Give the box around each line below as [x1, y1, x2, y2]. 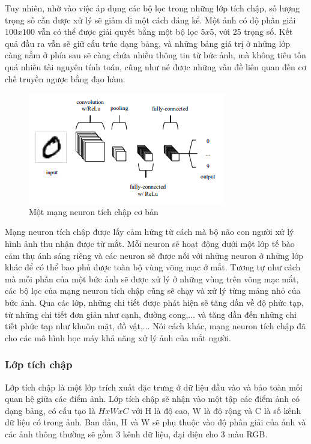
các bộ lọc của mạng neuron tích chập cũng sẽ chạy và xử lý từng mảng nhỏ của [5, 284, 301, 297]
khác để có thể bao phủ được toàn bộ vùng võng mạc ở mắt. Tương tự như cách [5, 261, 301, 273]
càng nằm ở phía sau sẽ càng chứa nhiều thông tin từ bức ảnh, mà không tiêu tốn [5, 49, 306, 61]
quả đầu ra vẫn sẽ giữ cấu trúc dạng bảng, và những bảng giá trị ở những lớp [5, 37, 291, 49]
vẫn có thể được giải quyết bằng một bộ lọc [37, 25, 198, 38]
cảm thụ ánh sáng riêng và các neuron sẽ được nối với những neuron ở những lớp [5, 249, 303, 261]
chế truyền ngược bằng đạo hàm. [5, 72, 125, 85]
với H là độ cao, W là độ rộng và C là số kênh [131, 404, 301, 416]
